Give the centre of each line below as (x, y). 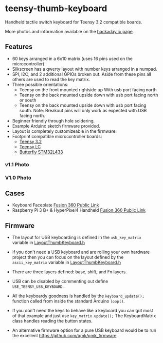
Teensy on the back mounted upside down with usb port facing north (89, 95)
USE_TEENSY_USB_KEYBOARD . (38, 286)
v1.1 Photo (17, 164)
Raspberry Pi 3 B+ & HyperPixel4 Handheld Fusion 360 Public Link (79, 210)
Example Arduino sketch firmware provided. (56, 126)
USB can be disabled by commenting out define (60, 282)
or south (28, 100)
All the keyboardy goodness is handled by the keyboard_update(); (78, 296)
